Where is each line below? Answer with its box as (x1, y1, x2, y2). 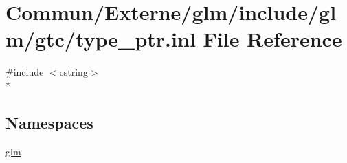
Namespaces (5, 111, 93, 133)
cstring (59, 65, 88, 79)
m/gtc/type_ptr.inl (5, 25, 196, 53)
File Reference (203, 25, 342, 53)
